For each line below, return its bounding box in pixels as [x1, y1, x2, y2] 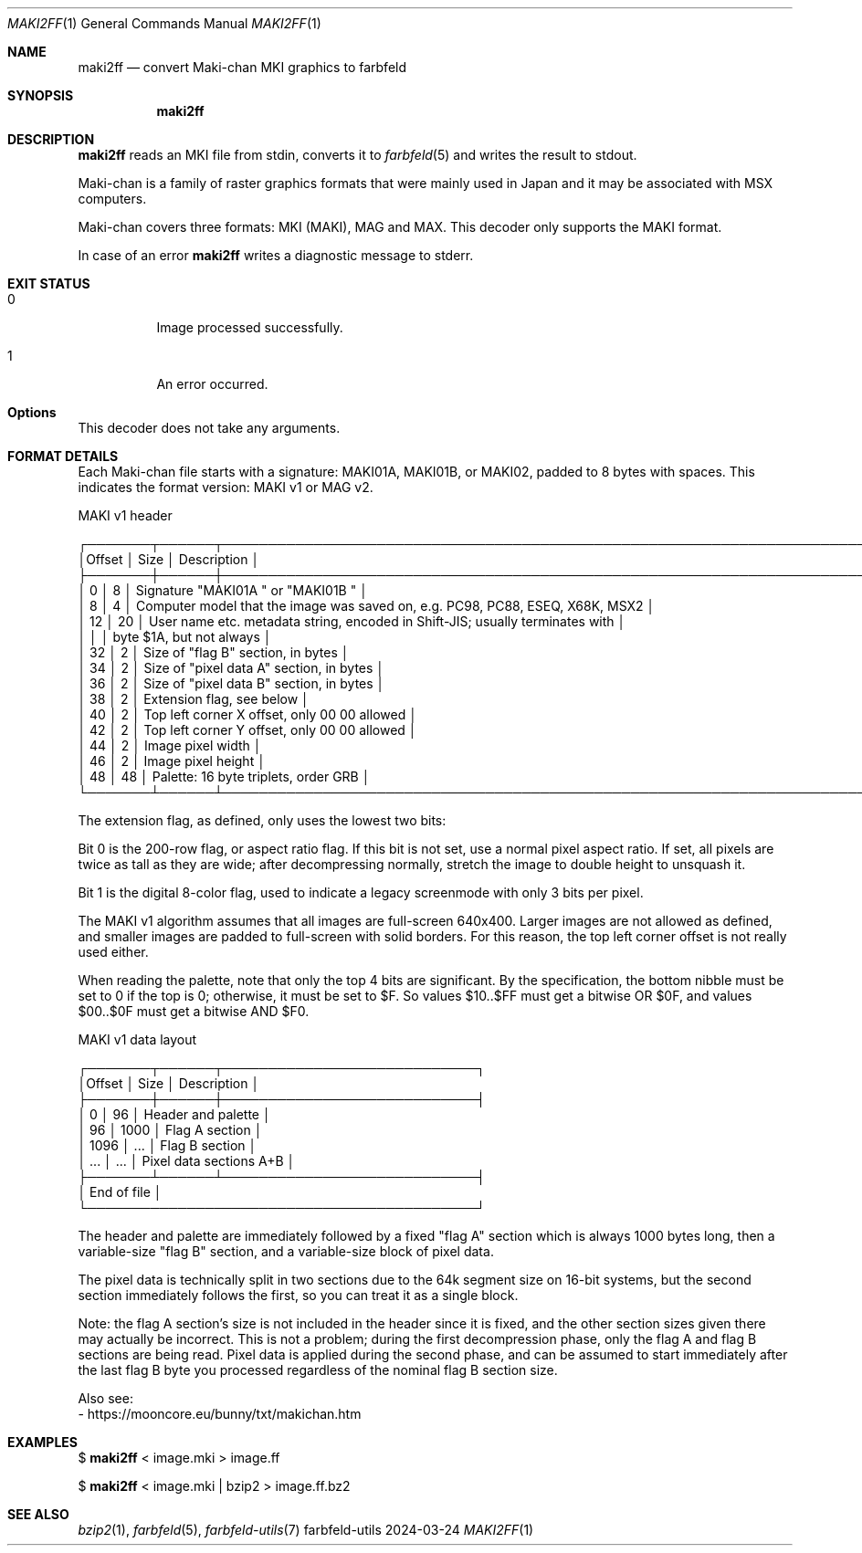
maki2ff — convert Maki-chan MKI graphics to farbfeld [78, 59, 407, 75]
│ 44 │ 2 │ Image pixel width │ [78, 738, 262, 753]
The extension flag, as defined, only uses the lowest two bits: [78, 813, 447, 828]
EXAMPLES [7, 1434, 78, 1450]
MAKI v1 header [78, 508, 173, 523]
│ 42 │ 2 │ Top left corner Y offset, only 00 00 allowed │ [78, 722, 417, 738]
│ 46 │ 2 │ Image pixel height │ [78, 753, 266, 769]
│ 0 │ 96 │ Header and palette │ [78, 1107, 271, 1122]
